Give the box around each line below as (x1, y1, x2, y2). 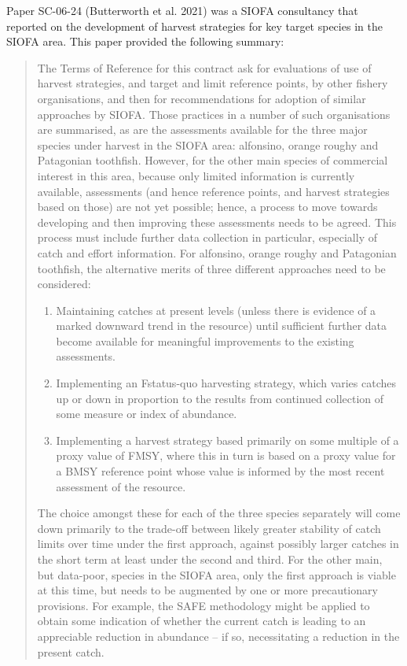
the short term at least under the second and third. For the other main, (37, 551, 383, 567)
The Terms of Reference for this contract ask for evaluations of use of (37, 59, 372, 76)
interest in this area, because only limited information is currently (37, 167, 355, 183)
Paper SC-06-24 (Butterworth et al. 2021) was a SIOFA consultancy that (6, 2, 358, 18)
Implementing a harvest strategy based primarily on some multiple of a (56, 431, 399, 448)
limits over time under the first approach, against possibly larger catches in (37, 535, 399, 552)
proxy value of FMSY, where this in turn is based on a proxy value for (56, 447, 396, 464)
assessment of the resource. (56, 478, 186, 494)
